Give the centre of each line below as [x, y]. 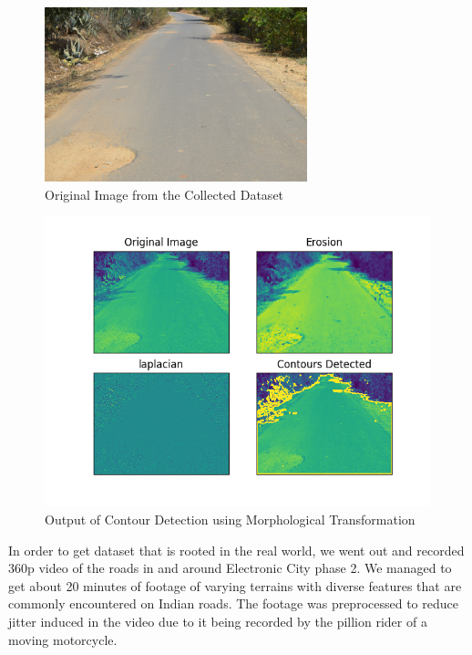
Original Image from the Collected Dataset [164, 194]
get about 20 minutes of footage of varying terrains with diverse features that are [235, 585]
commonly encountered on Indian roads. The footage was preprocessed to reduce [233, 603]
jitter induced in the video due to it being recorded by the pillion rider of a [218, 621]
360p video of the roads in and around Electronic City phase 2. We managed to [230, 568]
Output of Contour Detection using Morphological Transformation [230, 520]
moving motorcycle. [63, 639]
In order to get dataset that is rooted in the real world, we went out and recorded [236, 550]
